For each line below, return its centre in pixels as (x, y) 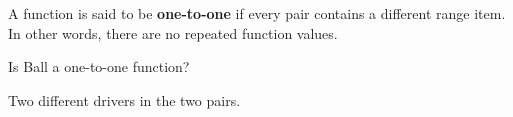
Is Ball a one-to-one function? (99, 66)
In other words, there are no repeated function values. (173, 32)
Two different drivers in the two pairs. (124, 99)
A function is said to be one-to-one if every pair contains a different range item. (257, 13)
